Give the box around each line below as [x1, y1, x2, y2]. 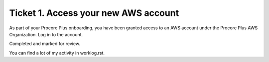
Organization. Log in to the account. [9, 31, 83, 37]
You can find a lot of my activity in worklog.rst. [9, 50, 105, 56]
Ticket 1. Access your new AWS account [9, 7, 179, 18]
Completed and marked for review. [9, 41, 81, 47]
